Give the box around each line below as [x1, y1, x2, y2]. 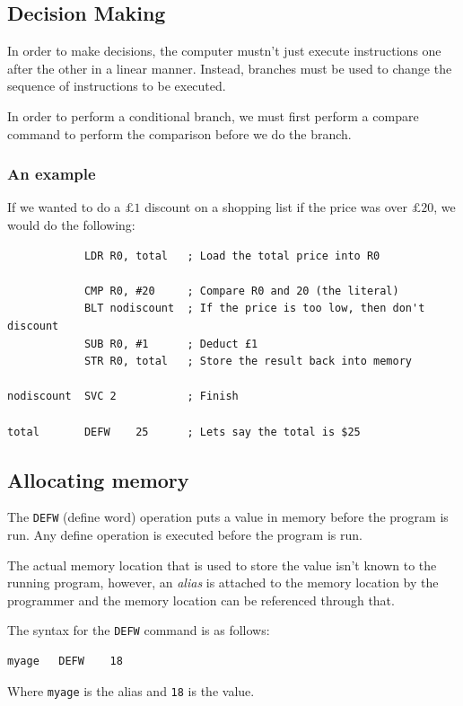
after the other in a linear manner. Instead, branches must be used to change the [7, 58, 452, 77]
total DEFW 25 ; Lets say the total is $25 [7, 425, 361, 438]
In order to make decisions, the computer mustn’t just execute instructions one [7, 41, 441, 60]
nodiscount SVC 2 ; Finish [7, 390, 239, 403]
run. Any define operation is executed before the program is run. [7, 525, 363, 543]
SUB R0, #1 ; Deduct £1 [83, 337, 258, 350]
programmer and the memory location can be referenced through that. [7, 590, 395, 609]
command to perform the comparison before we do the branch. [7, 124, 352, 143]
